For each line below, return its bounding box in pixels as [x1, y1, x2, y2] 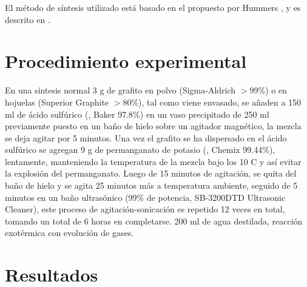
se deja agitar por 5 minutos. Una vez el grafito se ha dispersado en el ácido [5, 131, 287, 144]
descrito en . [5, 13, 50, 25]
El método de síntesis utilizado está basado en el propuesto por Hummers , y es [5, 1, 301, 13]
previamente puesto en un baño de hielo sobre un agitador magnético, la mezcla [5, 120, 302, 132]
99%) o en [249, 84, 287, 96]
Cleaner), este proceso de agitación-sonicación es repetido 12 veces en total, [5, 203, 285, 215]
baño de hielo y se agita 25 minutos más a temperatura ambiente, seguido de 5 [5, 179, 298, 192]
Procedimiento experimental [5, 49, 247, 73]
